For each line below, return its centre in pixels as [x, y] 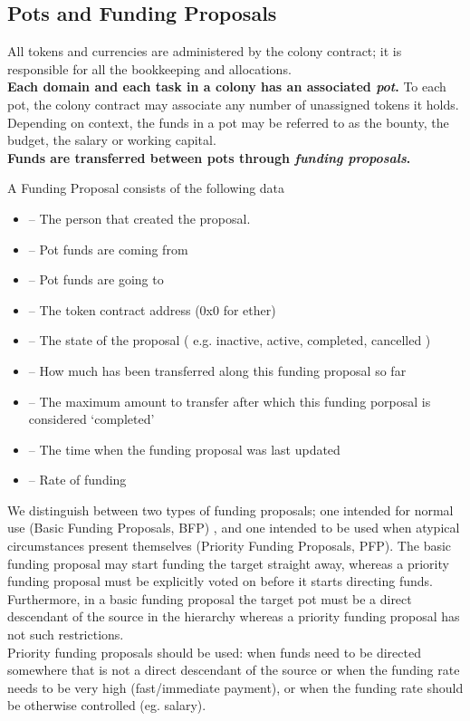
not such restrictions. [66, 634]
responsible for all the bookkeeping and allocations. [149, 68]
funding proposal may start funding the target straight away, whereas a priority [228, 563]
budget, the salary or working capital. [112, 140]
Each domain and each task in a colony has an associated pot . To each [227, 87]
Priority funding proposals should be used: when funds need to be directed [214, 652]
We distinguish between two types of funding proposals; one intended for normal [230, 510]
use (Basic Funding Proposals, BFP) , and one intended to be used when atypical [234, 528]
